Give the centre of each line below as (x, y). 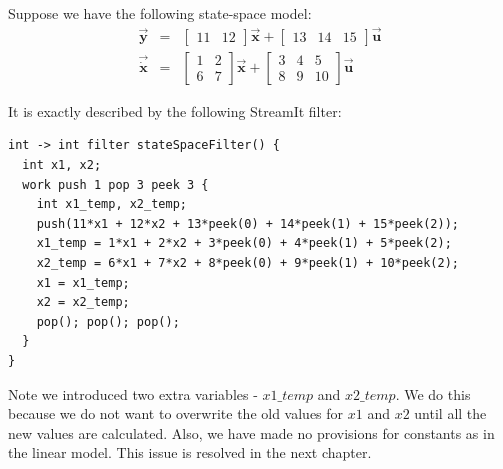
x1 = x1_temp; (83, 282)
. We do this (433, 393)
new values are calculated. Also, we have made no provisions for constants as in (251, 432)
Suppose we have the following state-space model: (160, 13)
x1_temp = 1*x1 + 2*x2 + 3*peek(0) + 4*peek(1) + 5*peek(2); (244, 243)
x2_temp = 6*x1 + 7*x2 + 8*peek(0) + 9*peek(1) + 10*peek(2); (248, 263)
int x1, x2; (62, 165)
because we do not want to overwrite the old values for (176, 413)
